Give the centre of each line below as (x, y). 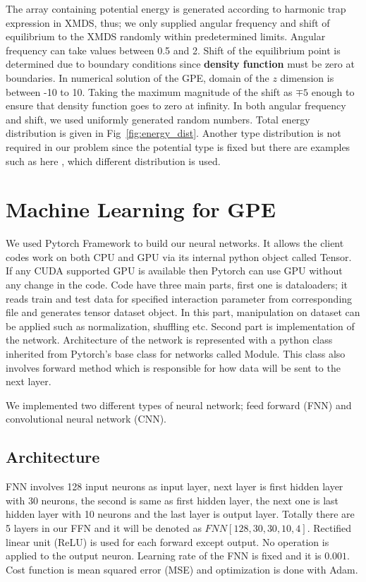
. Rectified (329, 527)
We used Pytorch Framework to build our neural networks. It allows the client (175, 243)
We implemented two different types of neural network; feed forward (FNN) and (179, 405)
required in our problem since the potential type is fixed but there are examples (178, 146)
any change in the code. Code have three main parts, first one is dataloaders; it (177, 285)
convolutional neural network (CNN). (86, 419)
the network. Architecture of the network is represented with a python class (169, 340)
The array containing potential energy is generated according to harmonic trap (176, 8)
